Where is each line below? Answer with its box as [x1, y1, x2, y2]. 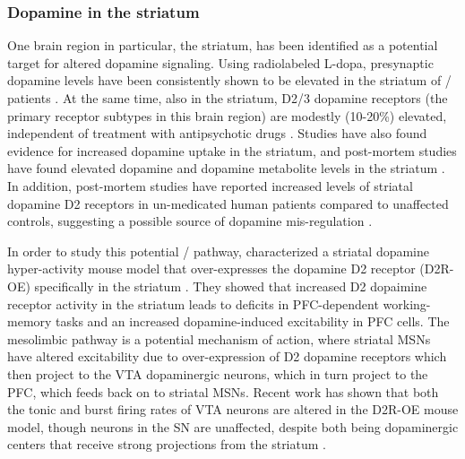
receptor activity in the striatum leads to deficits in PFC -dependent [7, 294, 379, 313]
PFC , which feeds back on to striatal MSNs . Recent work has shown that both [7, 382, 439, 401]
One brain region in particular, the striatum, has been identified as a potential [7, 36, 438, 55]
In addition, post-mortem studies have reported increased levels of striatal [7, 176, 413, 195]
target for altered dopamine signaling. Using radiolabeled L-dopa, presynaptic [7, 53, 434, 72]
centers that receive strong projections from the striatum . [7, 435, 326, 454]
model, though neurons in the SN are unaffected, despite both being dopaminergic [7, 417, 459, 436]
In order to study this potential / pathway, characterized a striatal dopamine [7, 241, 430, 260]
